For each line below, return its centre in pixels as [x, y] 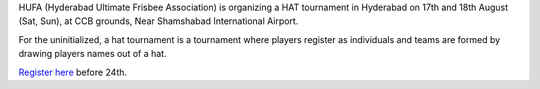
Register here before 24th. [73, 72]
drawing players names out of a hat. [92, 54]
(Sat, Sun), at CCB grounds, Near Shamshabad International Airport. [158, 21]
